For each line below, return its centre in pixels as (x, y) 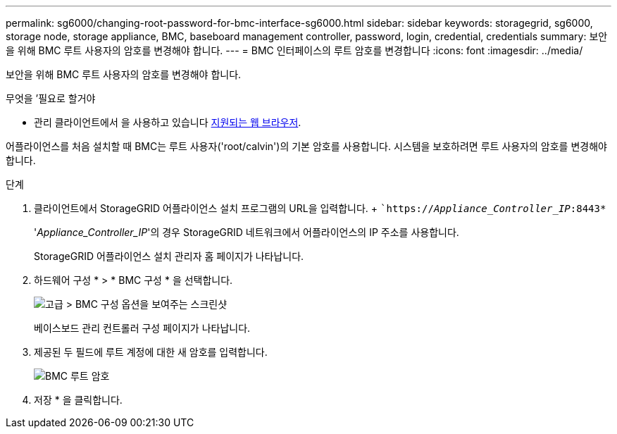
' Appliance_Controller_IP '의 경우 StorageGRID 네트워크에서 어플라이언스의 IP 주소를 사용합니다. (247, 232)
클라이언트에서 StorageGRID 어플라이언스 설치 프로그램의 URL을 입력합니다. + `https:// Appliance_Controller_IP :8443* (320, 208)
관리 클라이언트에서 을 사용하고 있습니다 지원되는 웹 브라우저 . (168, 122)
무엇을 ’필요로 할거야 (51, 98)
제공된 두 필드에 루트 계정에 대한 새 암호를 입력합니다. (151, 352)
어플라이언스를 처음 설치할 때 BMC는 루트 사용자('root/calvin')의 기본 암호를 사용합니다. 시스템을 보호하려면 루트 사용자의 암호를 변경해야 (306, 146)
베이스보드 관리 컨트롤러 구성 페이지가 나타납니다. (142, 328)
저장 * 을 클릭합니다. (78, 400)
